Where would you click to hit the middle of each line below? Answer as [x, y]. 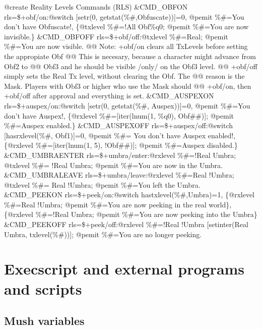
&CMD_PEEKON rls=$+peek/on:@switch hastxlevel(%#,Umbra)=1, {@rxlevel [129, 195]
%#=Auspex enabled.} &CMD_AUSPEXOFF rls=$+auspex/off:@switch [119, 125]
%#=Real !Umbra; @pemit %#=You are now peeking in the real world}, [118, 204]
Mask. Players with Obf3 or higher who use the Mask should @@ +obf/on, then [128, 86]
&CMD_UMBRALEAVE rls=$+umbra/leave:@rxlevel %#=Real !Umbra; [119, 175]
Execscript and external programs [124, 269]
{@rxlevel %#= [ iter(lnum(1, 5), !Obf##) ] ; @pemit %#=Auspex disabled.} [121, 145]
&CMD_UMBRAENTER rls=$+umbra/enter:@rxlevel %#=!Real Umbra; [120, 155]
